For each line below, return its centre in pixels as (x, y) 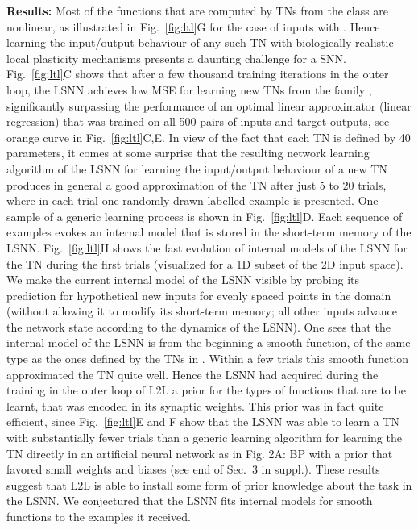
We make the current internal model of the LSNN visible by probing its (183, 280)
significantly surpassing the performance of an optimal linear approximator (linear (209, 105)
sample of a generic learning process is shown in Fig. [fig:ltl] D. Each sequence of (205, 216)
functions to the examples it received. (99, 516)
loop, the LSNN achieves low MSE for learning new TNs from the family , (189, 89)
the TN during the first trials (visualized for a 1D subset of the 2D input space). (205, 263)
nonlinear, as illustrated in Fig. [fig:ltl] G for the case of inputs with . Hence (193, 26)
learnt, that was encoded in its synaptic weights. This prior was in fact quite (195, 405)
